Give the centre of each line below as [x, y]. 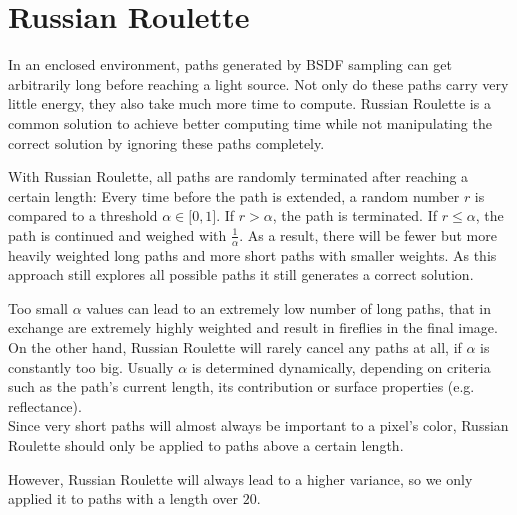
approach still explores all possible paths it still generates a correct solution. [241, 274]
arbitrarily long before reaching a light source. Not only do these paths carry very [258, 83]
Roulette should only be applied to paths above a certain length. [206, 445]
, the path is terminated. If [355, 215]
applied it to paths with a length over [123, 498]
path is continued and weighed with [117, 234]
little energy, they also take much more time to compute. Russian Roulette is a [249, 103]
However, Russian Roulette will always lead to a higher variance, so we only [240, 478]
